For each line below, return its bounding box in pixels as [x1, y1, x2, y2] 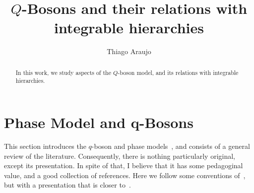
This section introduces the [4, 140, 86, 151]
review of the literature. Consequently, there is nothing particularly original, [4, 150, 235, 161]
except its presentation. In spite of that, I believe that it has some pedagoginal [4, 160, 243, 171]
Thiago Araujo [107, 46, 151, 57]
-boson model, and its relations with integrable [118, 68, 239, 76]
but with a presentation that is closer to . [4, 180, 131, 190]
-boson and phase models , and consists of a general [91, 140, 250, 151]
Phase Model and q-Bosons [4, 112, 193, 132]
